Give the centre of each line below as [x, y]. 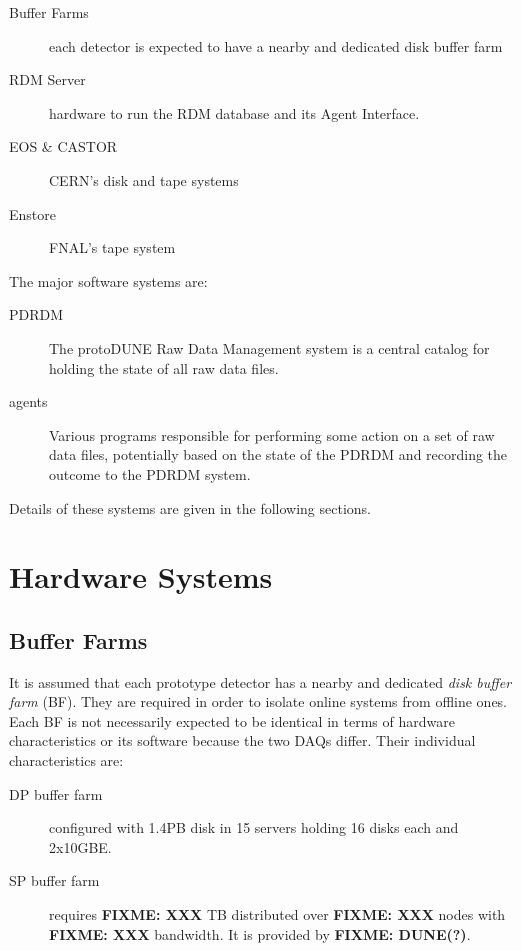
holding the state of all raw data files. [164, 367]
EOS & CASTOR [63, 146]
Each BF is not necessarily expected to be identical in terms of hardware [232, 720]
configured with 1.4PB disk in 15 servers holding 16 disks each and [254, 827]
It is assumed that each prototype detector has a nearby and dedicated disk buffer [260, 681]
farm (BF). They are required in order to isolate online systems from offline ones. [258, 701]
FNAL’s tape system [112, 247]
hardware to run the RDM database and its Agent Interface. [234, 112]
